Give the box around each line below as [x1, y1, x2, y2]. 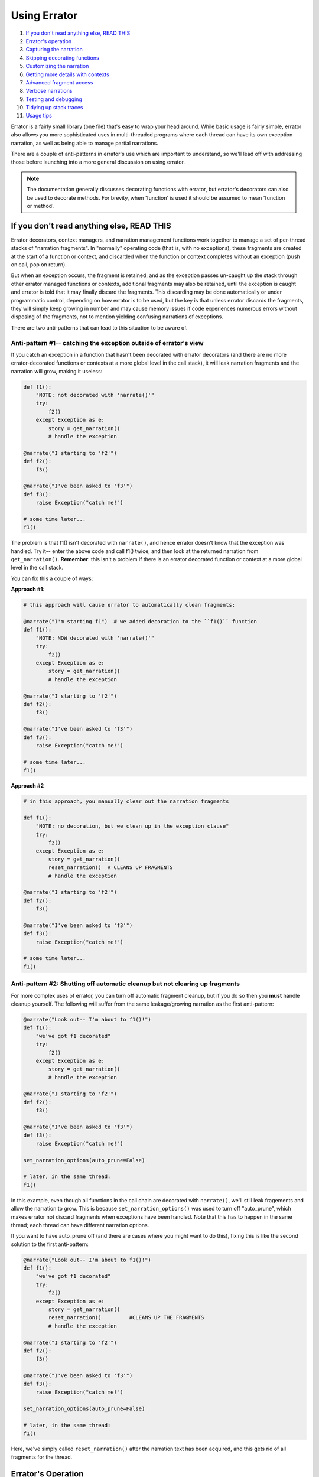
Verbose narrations [25, 87, 73, 95]
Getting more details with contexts [25, 71, 109, 78]
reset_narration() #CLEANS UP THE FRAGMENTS [48, 1315, 204, 1321]
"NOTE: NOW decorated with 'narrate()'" [35, 635, 155, 641]
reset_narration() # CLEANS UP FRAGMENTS [48, 864, 174, 871]
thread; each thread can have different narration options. [11, 1221, 149, 1228]
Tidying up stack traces [25, 104, 83, 111]
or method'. [27, 202, 55, 209]
